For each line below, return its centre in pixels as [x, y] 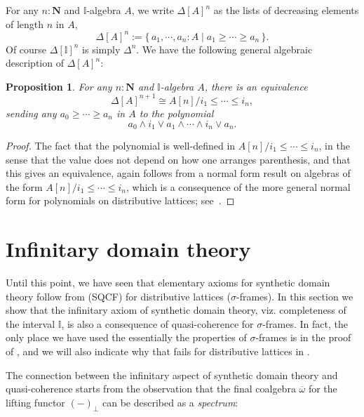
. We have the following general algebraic [224, 49]
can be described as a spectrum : [170, 402]
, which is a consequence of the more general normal [238, 186]
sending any [31, 113]
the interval [31, 323]
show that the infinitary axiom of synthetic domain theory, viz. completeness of [176, 310]
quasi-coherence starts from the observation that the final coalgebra [151, 389]
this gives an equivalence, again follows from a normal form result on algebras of [178, 173]
